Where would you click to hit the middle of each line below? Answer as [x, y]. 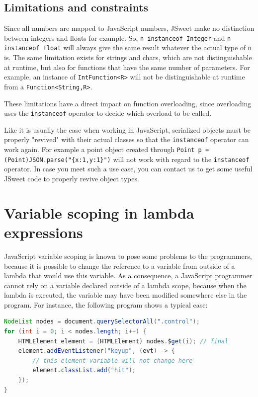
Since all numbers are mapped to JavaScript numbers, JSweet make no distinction [129, 28]
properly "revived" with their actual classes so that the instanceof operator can [127, 139]
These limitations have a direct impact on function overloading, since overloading [128, 103]
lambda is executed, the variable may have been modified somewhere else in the [126, 295]
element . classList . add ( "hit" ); [84, 370]
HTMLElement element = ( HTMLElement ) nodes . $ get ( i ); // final [123, 341]
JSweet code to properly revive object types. [72, 179]
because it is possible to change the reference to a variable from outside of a [120, 266]
